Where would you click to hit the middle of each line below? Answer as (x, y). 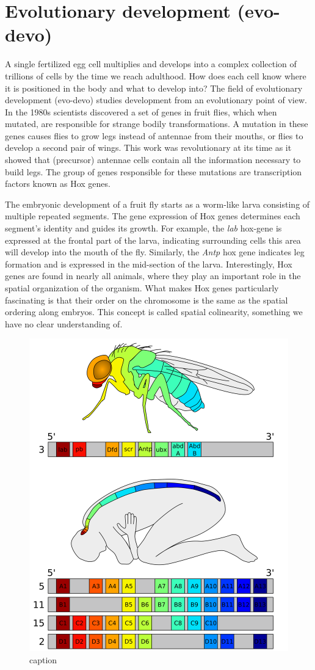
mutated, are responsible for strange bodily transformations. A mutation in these (157, 124)
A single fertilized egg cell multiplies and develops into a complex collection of (151, 64)
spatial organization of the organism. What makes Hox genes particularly (142, 288)
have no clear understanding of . (64, 323)
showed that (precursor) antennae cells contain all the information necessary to (153, 160)
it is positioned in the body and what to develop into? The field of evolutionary (154, 88)
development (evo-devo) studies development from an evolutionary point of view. (156, 100)
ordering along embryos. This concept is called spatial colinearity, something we (154, 312)
